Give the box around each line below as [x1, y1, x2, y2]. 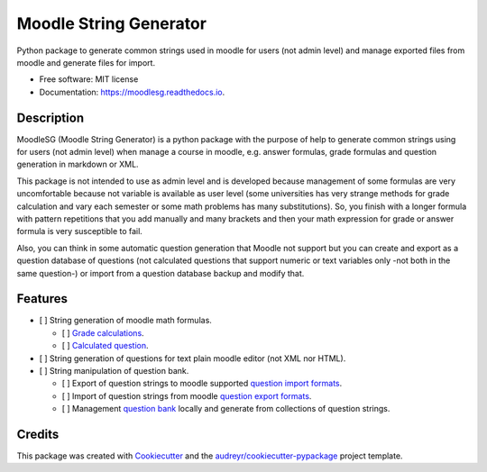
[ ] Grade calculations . [61, 327, 144, 338]
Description [16, 110, 85, 125]
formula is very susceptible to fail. [16, 226, 143, 237]
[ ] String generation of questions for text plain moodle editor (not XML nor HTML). [39, 352, 346, 364]
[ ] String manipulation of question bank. [39, 366, 189, 376]
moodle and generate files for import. [16, 57, 156, 68]
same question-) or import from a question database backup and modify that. [16, 268, 305, 278]
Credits [16, 426, 60, 441]
